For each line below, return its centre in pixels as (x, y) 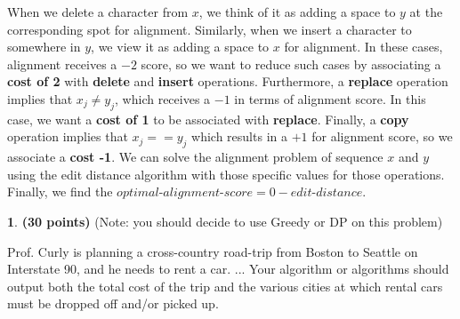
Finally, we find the (60, 191)
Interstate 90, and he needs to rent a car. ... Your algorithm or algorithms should (228, 269)
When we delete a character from (98, 12)
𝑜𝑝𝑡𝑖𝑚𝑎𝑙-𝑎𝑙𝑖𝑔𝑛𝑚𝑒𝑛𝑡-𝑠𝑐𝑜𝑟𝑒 (185, 193)
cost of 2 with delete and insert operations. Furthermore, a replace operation (228, 81)
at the (426, 12)
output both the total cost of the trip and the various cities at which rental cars (225, 286)
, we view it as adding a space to (180, 47)
